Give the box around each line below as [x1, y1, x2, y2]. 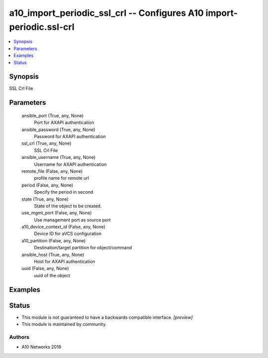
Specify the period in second [34, 189, 93, 195]
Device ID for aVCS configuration [34, 231, 102, 237]
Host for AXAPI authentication [34, 259, 95, 265]
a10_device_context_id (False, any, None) [21, 224, 106, 230]
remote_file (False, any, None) [21, 168, 83, 174]
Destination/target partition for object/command [34, 245, 132, 251]
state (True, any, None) [21, 196, 69, 202]
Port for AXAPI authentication [34, 120, 94, 126]
